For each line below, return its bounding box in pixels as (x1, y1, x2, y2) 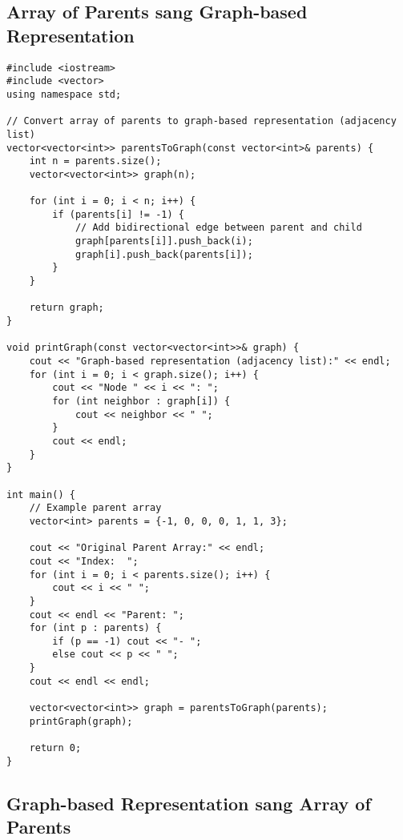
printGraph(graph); (29, 715, 133, 727)
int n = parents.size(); (29, 155, 162, 167)
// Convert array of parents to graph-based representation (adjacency (6, 115, 397, 127)
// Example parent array (29, 502, 162, 514)
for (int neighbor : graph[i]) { (52, 396, 231, 407)
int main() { (6, 488, 75, 500)
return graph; (29, 302, 104, 314)
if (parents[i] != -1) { (52, 208, 184, 220)
